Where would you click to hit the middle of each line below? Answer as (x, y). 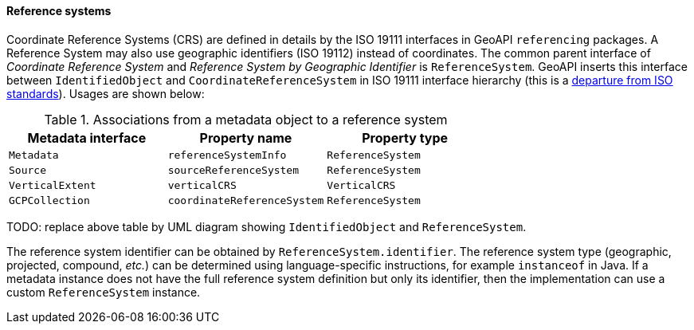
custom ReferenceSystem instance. (104, 292)
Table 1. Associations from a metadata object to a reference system (246, 119)
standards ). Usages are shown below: (106, 93)
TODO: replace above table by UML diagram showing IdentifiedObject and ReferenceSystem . (267, 226)
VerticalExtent (53, 185)
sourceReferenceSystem (233, 170)
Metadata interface (87, 137)
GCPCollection (49, 200)
